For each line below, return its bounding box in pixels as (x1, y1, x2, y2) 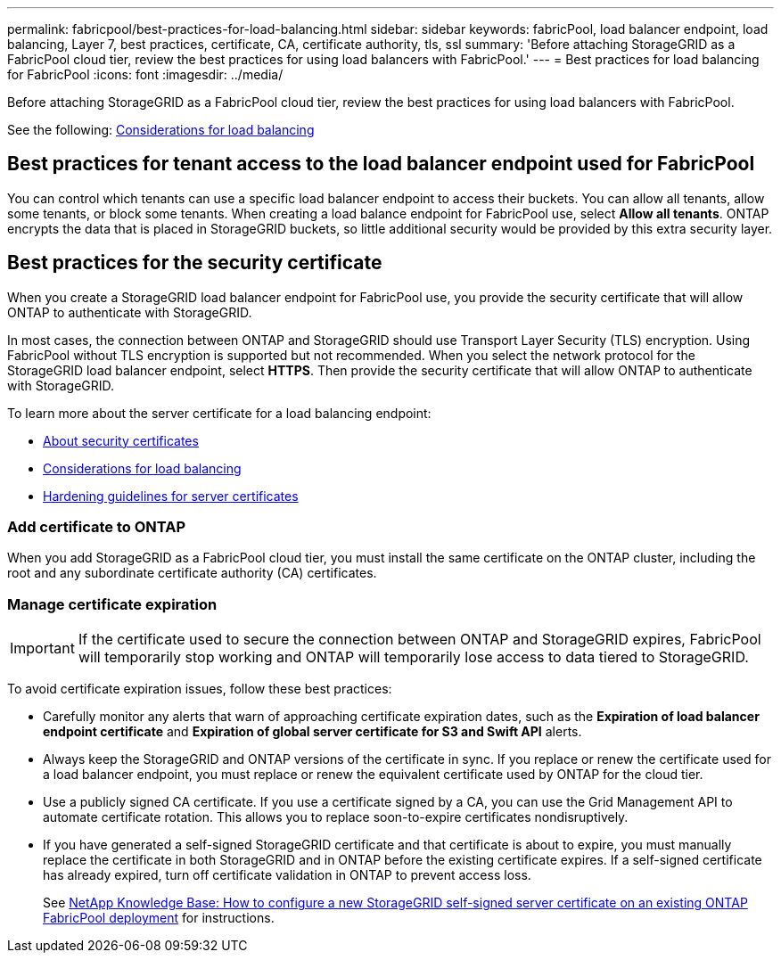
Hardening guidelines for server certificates (43, 488, 299, 504)
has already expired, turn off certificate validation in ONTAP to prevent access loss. (43, 867, 531, 883)
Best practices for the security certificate (7, 251, 382, 275)
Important (10, 639, 75, 658)
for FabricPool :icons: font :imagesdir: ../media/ (7, 67, 284, 82)
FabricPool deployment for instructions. (43, 910, 275, 926)
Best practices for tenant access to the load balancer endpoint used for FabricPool (7, 152, 755, 176)
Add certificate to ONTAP (7, 518, 186, 537)
